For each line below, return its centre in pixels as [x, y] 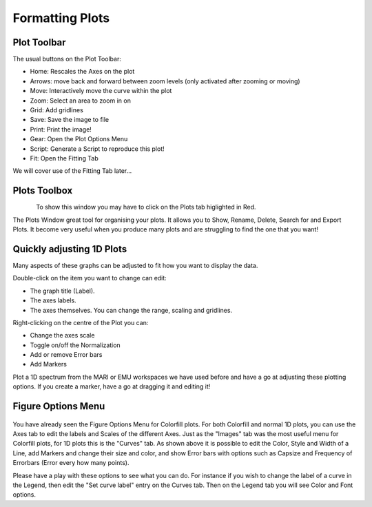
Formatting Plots [61, 18]
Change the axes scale [62, 335]
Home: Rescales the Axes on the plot [82, 72]
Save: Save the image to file [70, 120]
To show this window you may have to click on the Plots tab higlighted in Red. [146, 207]
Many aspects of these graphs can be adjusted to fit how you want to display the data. [135, 265]
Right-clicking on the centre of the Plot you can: [81, 322]
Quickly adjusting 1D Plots [70, 249]
